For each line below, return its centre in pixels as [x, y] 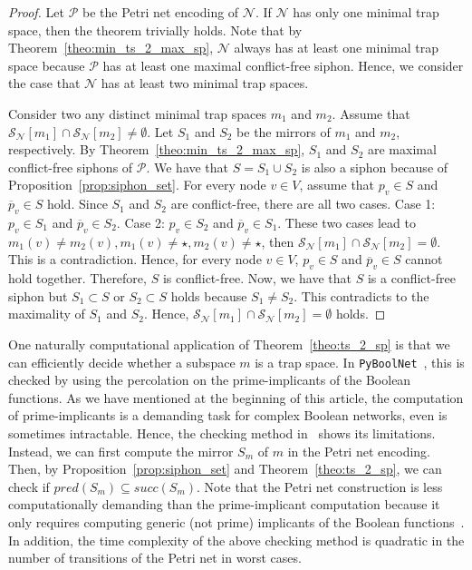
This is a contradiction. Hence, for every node [135, 259]
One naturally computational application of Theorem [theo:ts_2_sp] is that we [229, 344]
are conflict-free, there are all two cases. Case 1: [303, 204]
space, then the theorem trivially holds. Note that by [155, 29]
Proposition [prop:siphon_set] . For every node [137, 185]
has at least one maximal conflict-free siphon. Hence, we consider [283, 65]
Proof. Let [36, 12]
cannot [424, 259]
